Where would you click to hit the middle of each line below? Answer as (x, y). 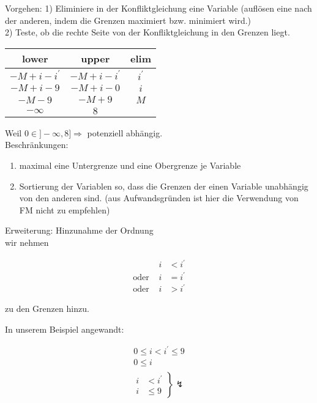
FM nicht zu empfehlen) (65, 209)
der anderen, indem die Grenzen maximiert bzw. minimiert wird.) (128, 20)
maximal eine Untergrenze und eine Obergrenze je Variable (130, 165)
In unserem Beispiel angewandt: (65, 329)
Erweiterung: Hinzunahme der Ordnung (79, 230)
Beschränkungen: (37, 145)
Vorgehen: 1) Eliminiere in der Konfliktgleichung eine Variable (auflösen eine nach (158, 8)
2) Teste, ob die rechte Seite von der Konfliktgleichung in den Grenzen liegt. (147, 32)
